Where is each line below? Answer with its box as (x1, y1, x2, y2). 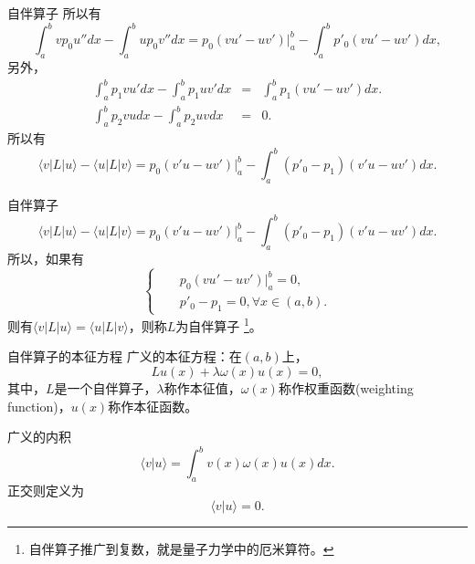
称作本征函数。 (108, 396, 198, 415)
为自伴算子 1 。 (175, 314, 262, 335)
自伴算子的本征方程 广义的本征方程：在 (7, 347, 242, 366)
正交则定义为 (7, 481, 84, 500)
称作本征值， (164, 379, 241, 398)
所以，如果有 (7, 248, 84, 267)
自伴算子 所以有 (7, 4, 101, 22)
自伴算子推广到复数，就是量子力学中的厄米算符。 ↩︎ (28, 538, 334, 558)
